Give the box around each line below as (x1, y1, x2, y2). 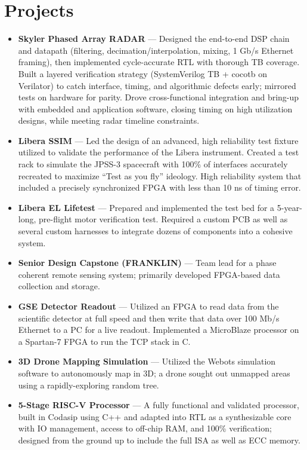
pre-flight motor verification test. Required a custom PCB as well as (39, 213, 288, 225)
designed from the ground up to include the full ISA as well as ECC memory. (18, 433, 300, 446)
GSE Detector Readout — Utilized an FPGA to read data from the (18, 300, 279, 312)
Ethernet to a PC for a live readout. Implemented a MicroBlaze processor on (18, 323, 299, 336)
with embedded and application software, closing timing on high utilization (18, 102, 293, 115)
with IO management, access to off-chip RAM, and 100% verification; (18, 422, 272, 434)
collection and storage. (18, 280, 100, 292)
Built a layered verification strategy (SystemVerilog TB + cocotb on (18, 67, 267, 79)
